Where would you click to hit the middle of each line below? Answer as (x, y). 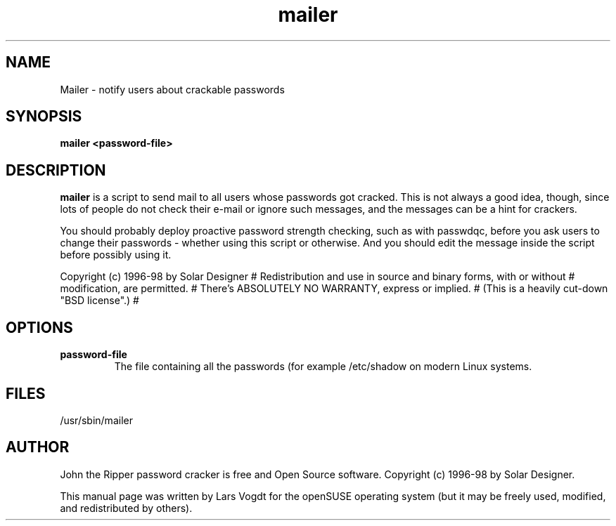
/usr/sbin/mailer (96, 420)
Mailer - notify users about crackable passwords (172, 89)
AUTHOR (38, 447)
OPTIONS (39, 327)
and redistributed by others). (126, 508)
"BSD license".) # (100, 301)
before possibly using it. (116, 255)
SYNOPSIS (44, 117)
